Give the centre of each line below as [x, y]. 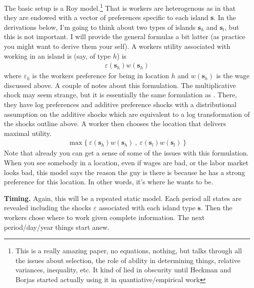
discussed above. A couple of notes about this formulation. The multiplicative [120, 85]
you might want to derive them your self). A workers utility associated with [117, 46]
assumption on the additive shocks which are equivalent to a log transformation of [127, 114]
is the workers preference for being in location [101, 76]
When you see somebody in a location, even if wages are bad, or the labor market [126, 163]
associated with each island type [147, 208]
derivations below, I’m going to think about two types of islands [100, 27]
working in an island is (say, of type [57, 55]
